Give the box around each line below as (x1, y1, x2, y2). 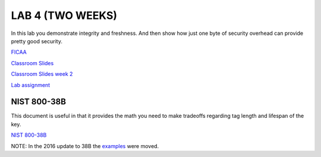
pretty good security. (11, 37, 62, 44)
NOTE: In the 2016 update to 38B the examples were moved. (11, 142, 159, 149)
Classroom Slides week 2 (11, 71, 73, 78)
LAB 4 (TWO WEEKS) (11, 9, 118, 22)
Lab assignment (11, 81, 51, 88)
